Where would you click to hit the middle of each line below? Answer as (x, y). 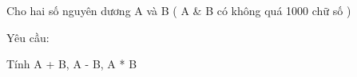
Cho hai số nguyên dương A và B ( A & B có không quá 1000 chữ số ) (179, 10)
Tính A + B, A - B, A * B (72, 64)
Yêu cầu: (28, 37)
